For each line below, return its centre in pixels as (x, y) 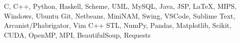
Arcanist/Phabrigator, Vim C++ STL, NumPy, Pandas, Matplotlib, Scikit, (118, 25)
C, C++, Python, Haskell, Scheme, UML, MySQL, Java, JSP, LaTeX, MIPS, (120, 6)
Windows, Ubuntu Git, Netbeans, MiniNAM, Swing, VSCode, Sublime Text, (120, 15)
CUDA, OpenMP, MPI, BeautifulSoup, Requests (77, 34)
